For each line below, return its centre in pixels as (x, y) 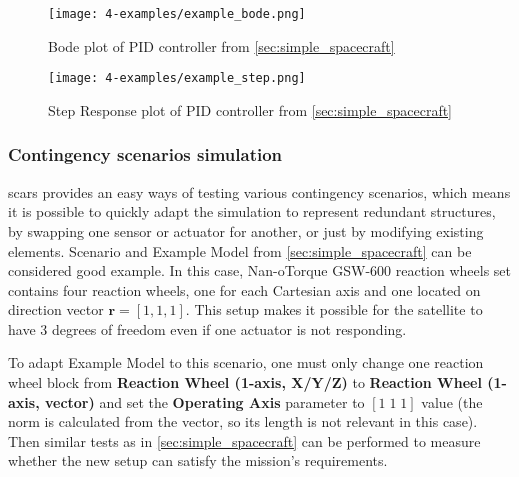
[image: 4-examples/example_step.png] (177, 78)
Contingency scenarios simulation (145, 154)
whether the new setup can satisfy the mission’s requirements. (198, 460)
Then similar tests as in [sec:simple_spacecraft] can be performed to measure (244, 440)
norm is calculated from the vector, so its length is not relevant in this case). (243, 421)
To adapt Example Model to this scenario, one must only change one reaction (246, 362)
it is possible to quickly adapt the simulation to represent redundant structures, (252, 211)
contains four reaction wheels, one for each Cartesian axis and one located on (244, 289)
